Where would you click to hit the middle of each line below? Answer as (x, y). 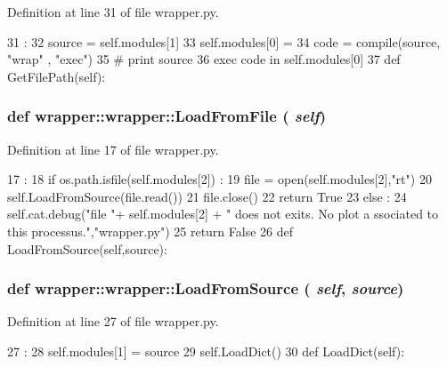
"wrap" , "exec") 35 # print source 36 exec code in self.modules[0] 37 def (204, 59)
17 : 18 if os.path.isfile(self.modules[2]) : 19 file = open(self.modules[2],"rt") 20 (219, 179)
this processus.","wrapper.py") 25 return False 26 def (150, 231)
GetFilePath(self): (57, 76)
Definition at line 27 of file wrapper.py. (113, 321)
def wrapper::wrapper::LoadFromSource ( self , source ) (206, 288)
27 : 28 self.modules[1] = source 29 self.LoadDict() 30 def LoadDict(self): (206, 351)
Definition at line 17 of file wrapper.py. (113, 149)
